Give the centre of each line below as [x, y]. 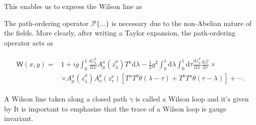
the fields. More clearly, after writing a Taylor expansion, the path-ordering [120, 33]
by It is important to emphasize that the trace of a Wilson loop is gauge [115, 108]
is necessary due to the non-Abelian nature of [182, 23]
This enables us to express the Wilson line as [73, 6]
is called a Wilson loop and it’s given [192, 99]
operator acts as [29, 42]
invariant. [19, 118]
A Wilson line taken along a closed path [66, 99]
